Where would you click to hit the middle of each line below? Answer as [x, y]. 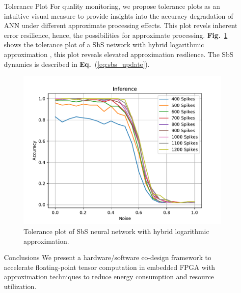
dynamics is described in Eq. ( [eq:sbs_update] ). [77, 64]
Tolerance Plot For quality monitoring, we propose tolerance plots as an [112, 6]
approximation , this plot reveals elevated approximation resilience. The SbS [119, 54]
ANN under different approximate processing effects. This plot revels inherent [121, 25]
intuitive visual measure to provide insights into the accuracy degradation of [119, 15]
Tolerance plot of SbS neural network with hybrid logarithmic [116, 231]
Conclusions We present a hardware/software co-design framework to [108, 257]
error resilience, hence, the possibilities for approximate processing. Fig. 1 [116, 35]
